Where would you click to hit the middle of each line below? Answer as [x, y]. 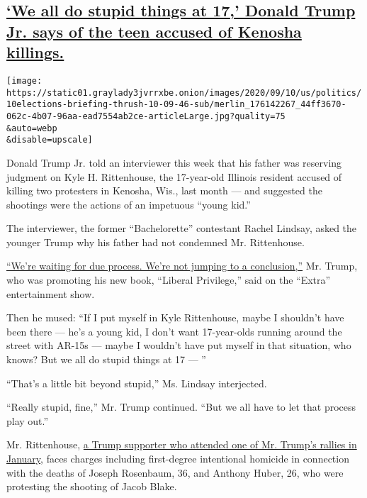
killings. [35, 52]
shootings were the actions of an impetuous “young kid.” [129, 204]
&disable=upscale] [50, 140]
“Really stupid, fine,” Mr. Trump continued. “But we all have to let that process [181, 407]
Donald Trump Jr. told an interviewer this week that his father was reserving [174, 162]
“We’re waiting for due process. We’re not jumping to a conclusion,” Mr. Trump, [182, 266]
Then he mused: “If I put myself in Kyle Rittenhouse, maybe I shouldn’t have [175, 317]
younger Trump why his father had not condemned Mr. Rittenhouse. [156, 242]
